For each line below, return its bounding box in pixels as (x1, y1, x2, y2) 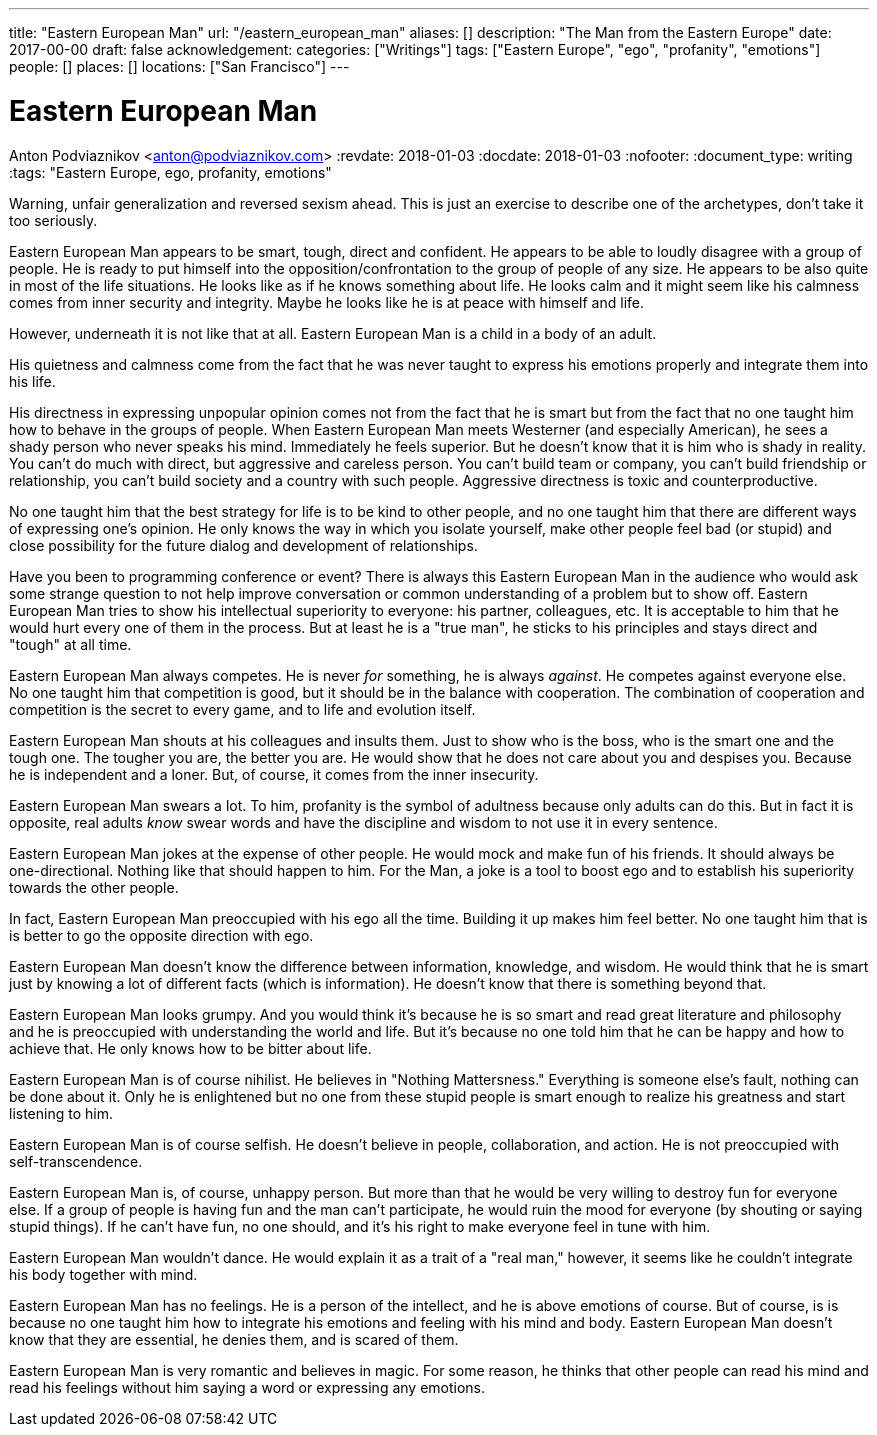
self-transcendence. (9, 1152, 143, 1170)
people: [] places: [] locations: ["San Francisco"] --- (9, 58, 350, 75)
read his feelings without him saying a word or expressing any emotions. (9, 1378, 486, 1396)
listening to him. (9, 1104, 113, 1122)
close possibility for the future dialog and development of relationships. (9, 536, 478, 554)
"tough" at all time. (9, 635, 132, 653)
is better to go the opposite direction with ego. (9, 926, 314, 944)
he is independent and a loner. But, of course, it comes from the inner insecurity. (9, 765, 539, 783)
